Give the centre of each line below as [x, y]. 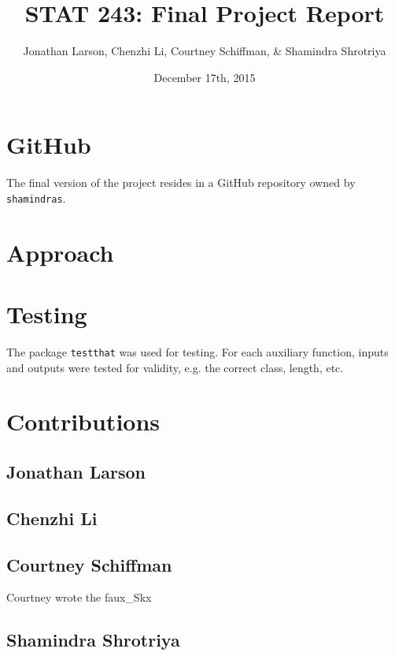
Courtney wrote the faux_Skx [79, 597]
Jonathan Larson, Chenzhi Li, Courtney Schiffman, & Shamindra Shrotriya [205, 51]
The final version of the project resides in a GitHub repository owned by [181, 183]
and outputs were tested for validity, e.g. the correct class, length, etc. [175, 367]
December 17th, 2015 [205, 77]
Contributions [83, 421]
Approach [60, 252]
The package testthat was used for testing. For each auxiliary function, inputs [197, 352]
